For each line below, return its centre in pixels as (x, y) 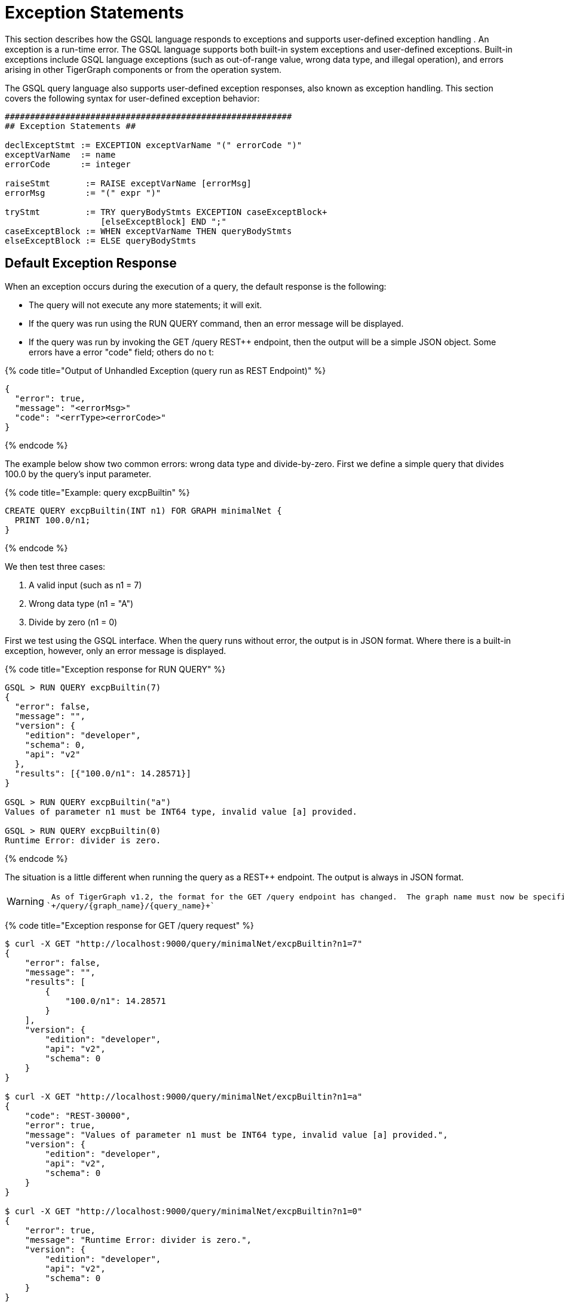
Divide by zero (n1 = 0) (73, 622)
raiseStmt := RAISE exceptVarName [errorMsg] (128, 183)
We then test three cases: (55, 566)
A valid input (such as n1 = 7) (85, 585)
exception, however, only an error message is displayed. (116, 650)
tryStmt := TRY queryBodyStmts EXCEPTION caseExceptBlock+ (166, 212)
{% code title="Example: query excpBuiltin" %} (97, 492)
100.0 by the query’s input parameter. (78, 474)
